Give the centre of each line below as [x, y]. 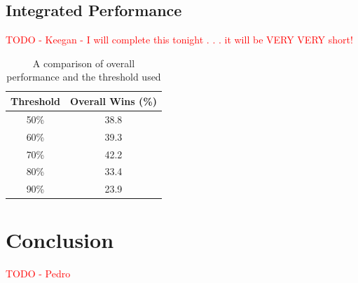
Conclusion [60, 240]
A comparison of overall [84, 63]
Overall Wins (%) [113, 101]
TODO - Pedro [38, 274]
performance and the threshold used [84, 77]
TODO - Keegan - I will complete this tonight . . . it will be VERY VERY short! [179, 40]
